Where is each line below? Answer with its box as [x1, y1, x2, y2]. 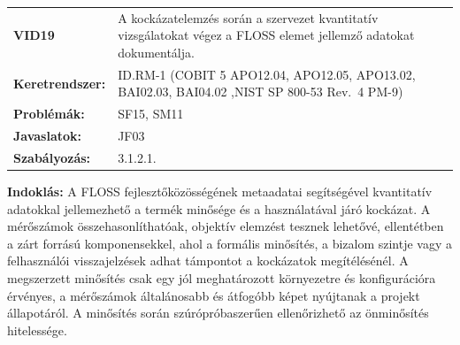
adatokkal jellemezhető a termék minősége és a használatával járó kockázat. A [7, 199, 431, 218]
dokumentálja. [118, 42, 195, 61]
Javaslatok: [13, 126, 82, 145]
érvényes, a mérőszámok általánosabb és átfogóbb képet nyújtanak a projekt [7, 286, 420, 304]
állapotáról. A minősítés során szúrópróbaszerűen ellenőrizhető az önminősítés [7, 303, 429, 322]
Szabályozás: [13, 148, 91, 166]
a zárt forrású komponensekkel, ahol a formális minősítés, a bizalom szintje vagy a [7, 234, 453, 252]
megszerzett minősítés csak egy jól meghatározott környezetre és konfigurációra [7, 268, 436, 287]
